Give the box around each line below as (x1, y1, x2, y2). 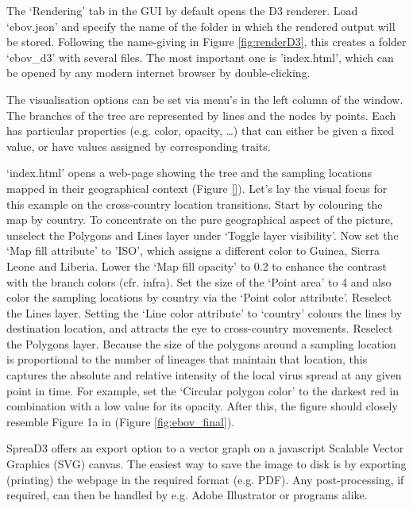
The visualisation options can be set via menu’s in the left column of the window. (6, 90, 403, 107)
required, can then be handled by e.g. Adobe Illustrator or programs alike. (6, 487, 368, 503)
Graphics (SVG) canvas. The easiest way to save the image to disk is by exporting (6, 456, 407, 472)
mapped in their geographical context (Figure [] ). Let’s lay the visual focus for (6, 179, 388, 196)
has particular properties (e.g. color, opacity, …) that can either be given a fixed (6, 122, 395, 139)
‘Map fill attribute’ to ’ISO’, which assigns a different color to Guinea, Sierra (6, 242, 380, 259)
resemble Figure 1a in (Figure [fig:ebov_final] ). (6, 413, 235, 429)
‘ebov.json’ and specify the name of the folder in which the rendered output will (6, 17, 396, 34)
